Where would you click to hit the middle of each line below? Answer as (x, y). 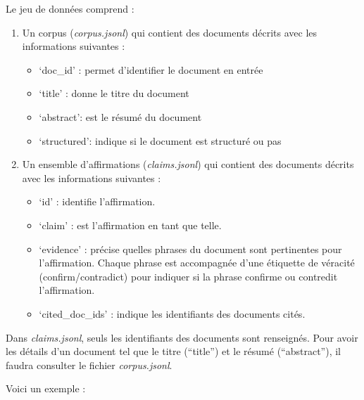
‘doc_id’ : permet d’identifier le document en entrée (151, 69)
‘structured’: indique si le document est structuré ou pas (160, 140)
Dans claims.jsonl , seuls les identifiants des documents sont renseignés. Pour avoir (182, 337)
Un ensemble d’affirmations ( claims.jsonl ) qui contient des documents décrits (188, 164)
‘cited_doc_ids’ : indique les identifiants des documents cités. (172, 313)
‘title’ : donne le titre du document (114, 93)
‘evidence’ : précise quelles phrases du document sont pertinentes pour (190, 249)
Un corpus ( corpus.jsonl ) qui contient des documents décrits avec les (170, 32)
